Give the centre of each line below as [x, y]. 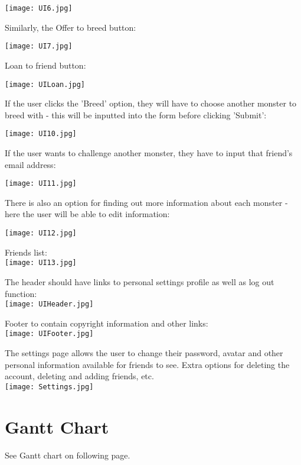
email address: [30, 164]
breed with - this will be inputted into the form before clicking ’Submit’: [136, 114]
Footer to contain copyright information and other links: [107, 323]
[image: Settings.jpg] [49, 387]
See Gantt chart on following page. [68, 455]
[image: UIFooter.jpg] [49, 334]
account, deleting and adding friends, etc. [79, 376]
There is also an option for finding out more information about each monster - [146, 202]
